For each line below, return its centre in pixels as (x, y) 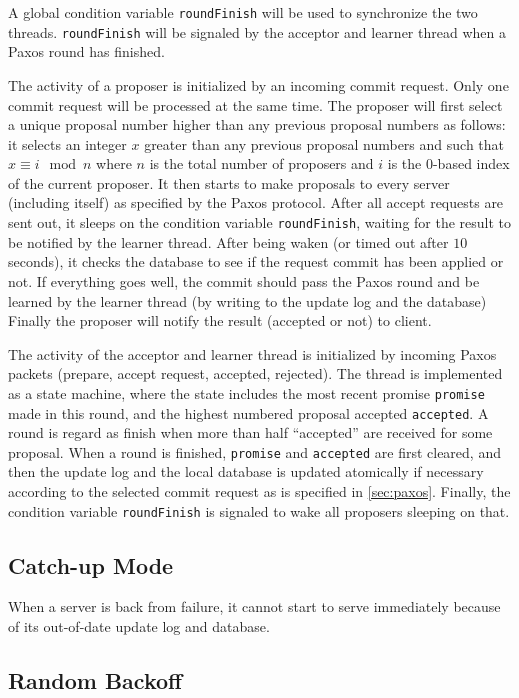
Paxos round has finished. (86, 51)
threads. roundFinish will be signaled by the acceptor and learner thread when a (257, 31)
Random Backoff (95, 680)
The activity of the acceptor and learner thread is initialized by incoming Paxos (252, 353)
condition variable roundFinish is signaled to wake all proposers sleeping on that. (259, 510)
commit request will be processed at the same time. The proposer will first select (255, 104)
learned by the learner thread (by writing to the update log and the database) (247, 300)
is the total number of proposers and (261, 163)
